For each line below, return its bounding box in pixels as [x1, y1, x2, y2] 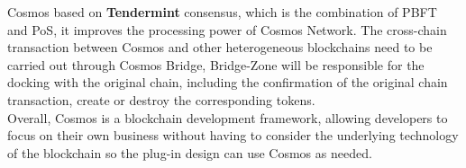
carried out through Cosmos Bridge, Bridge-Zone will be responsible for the [7, 55, 425, 74]
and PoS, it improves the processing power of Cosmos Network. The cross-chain [7, 20, 447, 39]
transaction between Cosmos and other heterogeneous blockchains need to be [7, 38, 433, 57]
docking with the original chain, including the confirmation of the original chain [7, 73, 448, 92]
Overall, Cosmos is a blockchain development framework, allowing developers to [7, 108, 448, 127]
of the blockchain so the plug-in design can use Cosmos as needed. [7, 143, 372, 162]
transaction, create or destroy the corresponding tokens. [7, 90, 315, 109]
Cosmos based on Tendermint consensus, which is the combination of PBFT [7, 3, 437, 21]
